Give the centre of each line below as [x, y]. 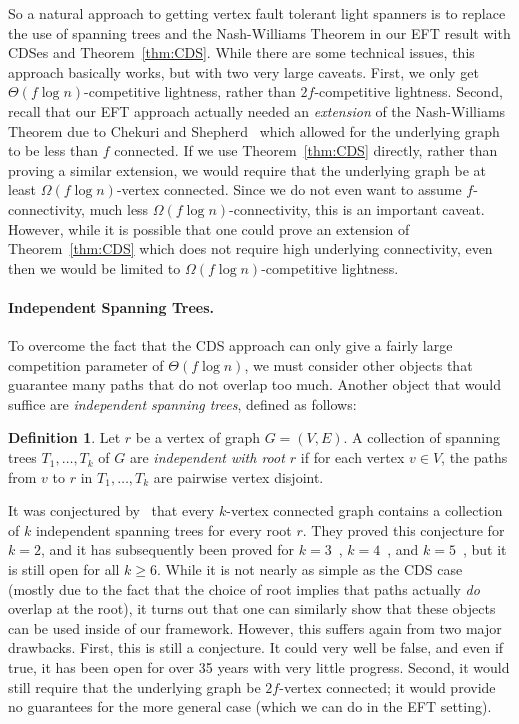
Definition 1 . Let [64, 437]
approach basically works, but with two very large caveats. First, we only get [243, 71]
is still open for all [64, 569]
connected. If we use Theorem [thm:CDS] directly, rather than [306, 150]
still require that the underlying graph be [134, 686]
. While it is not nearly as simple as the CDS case [310, 569]
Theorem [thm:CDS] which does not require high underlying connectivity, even [250, 248]
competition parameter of [86, 364]
